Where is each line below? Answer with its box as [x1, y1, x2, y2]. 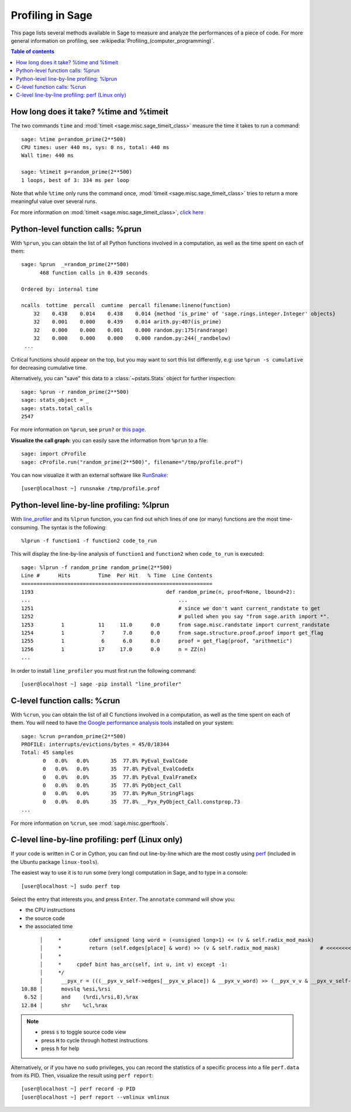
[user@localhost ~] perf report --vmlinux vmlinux [21, 1094, 170, 1100]
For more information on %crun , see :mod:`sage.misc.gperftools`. [11, 820, 168, 827]
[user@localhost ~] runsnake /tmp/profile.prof [21, 486, 160, 492]
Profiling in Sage [11, 9, 93, 22]
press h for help [41, 1045, 80, 1052]
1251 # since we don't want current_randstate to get [21, 605, 321, 611]
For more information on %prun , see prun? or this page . [11, 426, 146, 433]
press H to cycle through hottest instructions [41, 1037, 148, 1044]
